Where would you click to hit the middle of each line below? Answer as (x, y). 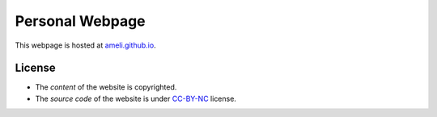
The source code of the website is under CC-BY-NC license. (136, 98)
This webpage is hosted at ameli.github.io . (86, 45)
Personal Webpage (80, 21)
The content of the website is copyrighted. (106, 87)
